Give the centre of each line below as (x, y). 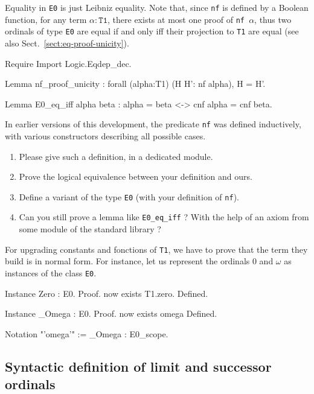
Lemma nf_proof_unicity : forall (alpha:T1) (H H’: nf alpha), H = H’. (135, 84)
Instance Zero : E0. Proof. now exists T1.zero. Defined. (107, 293)
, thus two (273, 19)
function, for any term (46, 19)
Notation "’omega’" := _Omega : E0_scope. (87, 333)
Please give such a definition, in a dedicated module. (116, 156)
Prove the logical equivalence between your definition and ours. (136, 176)
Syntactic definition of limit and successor (138, 366)
